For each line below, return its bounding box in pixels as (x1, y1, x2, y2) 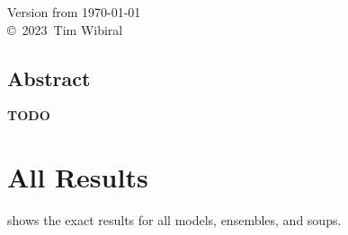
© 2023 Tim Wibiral (7, 20, 123, 39)
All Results (7, 159, 148, 196)
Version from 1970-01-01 (7, 3, 141, 21)
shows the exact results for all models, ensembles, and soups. (7, 211, 342, 230)
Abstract (7, 64, 91, 91)
